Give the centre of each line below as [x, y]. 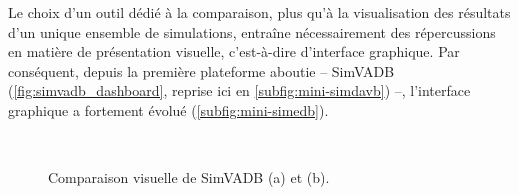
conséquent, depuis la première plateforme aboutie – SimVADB [201, 70]
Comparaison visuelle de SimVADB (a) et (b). [189, 177]
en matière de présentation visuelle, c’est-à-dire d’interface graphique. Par [234, 51]
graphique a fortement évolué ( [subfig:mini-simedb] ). [168, 109]
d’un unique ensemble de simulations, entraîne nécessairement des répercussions [252, 31]
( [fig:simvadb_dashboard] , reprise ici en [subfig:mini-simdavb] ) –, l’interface [239, 90]
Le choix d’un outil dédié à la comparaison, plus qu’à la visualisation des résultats [259, 12]
